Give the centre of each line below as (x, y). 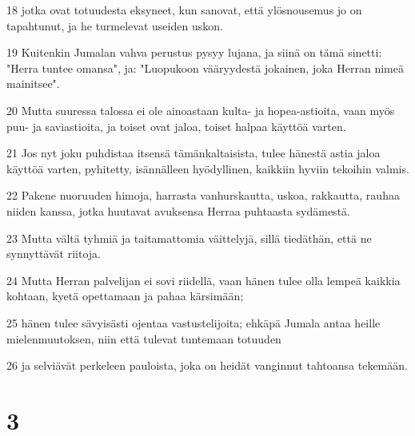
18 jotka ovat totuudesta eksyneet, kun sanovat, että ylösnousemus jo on (184, 10)
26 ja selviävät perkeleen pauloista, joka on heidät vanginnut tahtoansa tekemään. (207, 365)
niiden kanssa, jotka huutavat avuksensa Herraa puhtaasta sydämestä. (178, 210)
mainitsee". (33, 83)
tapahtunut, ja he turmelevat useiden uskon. (115, 25)
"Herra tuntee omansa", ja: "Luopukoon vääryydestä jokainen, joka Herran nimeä (205, 67)
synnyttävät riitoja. (54, 254)
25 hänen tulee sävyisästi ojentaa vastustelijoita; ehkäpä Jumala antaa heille (194, 322)
